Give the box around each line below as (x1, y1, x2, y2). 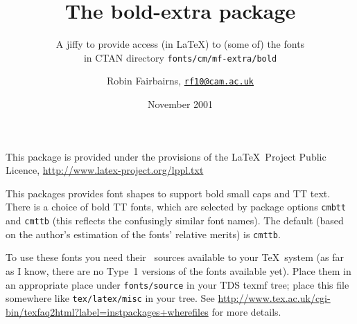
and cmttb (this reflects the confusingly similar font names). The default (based (6, 213, 344, 228)
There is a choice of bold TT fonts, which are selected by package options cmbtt (6, 199, 347, 214)
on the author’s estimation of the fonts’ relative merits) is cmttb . (6, 226, 281, 241)
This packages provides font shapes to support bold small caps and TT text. (6, 186, 331, 200)
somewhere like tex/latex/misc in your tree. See (6, 291, 215, 305)
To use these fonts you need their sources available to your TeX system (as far (6, 250, 344, 264)
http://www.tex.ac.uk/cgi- (218, 291, 331, 305)
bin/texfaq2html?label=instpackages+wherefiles (6, 304, 209, 318)
